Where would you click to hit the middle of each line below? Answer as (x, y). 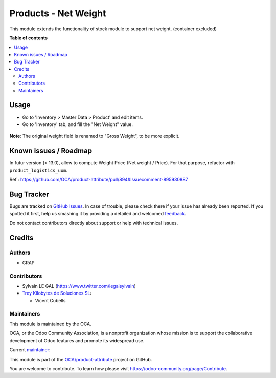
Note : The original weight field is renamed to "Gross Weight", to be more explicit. (95, 136)
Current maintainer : (30, 350)
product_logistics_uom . (39, 170)
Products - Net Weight (58, 13)
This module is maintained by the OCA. (50, 324)
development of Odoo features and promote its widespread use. (77, 340)
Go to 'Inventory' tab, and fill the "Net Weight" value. (77, 124)
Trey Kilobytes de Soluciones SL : (57, 293)
